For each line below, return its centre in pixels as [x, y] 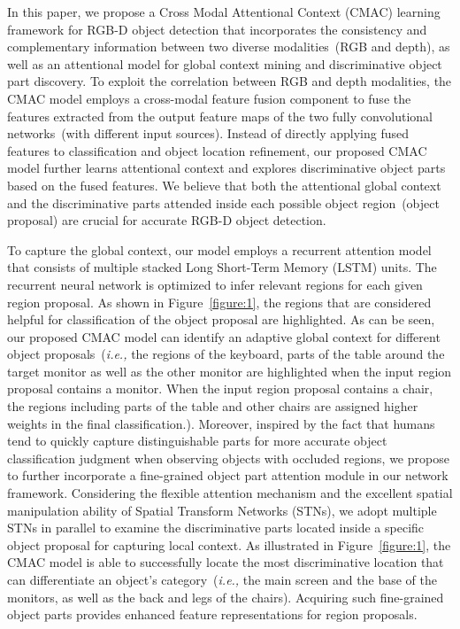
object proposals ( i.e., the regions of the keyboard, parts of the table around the [226, 354]
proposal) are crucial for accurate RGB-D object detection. [167, 220]
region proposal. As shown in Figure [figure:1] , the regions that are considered [219, 302]
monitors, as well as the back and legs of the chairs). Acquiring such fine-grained [226, 597]
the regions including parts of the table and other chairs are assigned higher [213, 406]
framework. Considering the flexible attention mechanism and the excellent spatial [230, 493]
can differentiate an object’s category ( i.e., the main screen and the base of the [222, 579]
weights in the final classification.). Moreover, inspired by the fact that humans [221, 423]
